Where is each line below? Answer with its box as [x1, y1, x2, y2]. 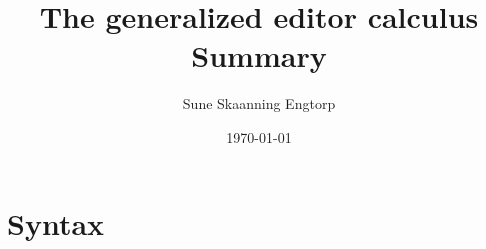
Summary [191, 35, 327, 76]
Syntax [7, 202, 105, 243]
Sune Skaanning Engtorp [182, 93, 336, 114]
